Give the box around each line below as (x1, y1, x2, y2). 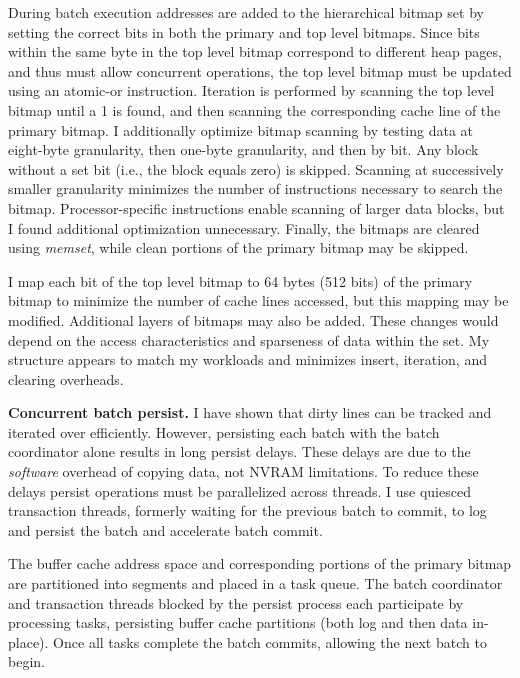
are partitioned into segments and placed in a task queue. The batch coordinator (8, 573, 503, 594)
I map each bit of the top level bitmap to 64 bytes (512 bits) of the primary (8, 270, 473, 291)
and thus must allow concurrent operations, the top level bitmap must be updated (8, 60, 512, 81)
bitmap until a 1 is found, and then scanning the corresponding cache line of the (8, 99, 501, 120)
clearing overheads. (8, 368, 124, 389)
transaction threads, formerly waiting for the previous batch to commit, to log (8, 500, 487, 521)
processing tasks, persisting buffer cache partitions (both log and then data (8, 612, 468, 633)
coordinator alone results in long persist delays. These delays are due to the (8, 441, 471, 462)
